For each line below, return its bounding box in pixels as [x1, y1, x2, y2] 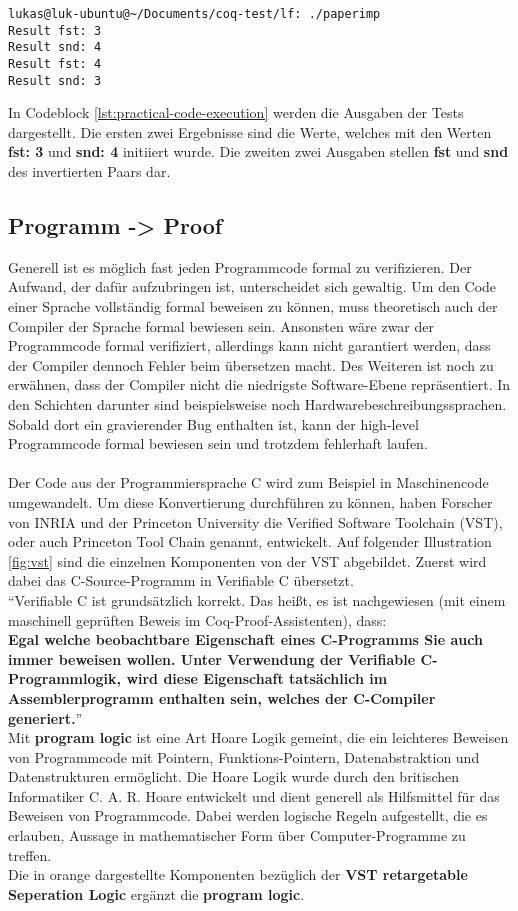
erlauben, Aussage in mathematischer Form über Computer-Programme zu [8, 825, 466, 846]
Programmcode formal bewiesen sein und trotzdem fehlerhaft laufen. [8, 433, 428, 454]
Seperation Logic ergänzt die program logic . [8, 883, 305, 904]
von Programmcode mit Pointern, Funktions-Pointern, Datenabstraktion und [8, 746, 480, 767]
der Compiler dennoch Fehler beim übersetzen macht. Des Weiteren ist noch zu [8, 354, 494, 375]
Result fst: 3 [8, 23, 102, 38]
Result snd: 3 [8, 73, 102, 88]
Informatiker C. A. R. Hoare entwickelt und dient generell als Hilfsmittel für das [8, 785, 500, 806]
